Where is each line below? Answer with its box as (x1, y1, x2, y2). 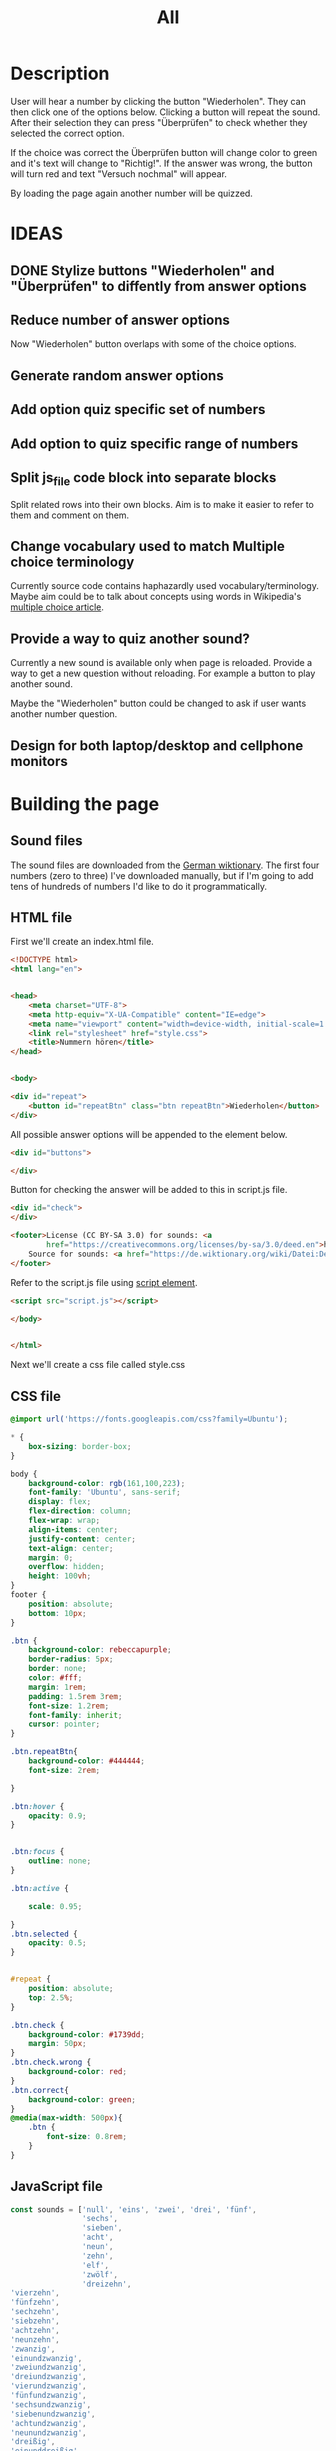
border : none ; (28, 1664, 87, 1674)
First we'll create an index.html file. (10, 936, 155, 948)
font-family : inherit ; (28, 1710, 123, 1720)
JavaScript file (10, 2178, 103, 2195)
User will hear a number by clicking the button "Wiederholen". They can (10, 95, 307, 107)
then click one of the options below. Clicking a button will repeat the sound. (10, 106, 321, 118)
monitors (10, 752, 68, 770)
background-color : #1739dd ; (28, 2029, 145, 2040)
